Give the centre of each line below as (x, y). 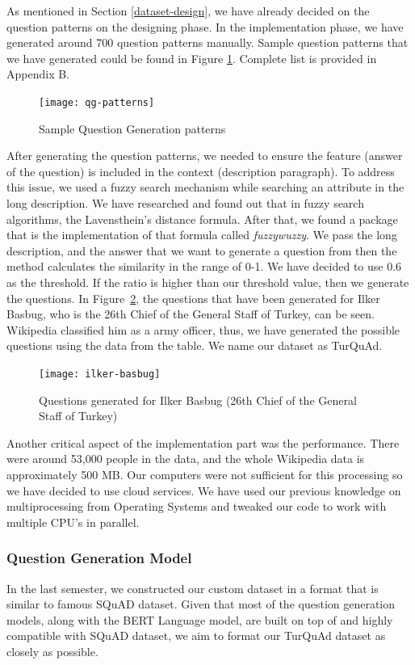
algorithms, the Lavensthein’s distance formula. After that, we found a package (202, 219)
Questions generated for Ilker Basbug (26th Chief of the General (198, 400)
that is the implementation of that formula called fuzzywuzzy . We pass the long (202, 235)
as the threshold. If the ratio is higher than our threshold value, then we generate (208, 282)
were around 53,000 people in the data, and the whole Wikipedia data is (186, 459)
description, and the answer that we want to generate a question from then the (202, 250)
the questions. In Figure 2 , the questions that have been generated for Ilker (193, 298)
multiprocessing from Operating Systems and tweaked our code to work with (197, 506)
